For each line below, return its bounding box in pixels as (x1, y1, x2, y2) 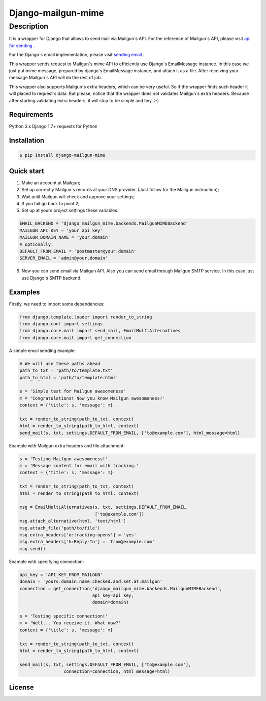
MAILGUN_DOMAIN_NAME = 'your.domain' (19, 235, 111, 240)
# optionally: (19, 241, 54, 247)
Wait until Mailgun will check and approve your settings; (21, 193, 135, 200)
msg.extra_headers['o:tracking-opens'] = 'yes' (19, 532, 136, 537)
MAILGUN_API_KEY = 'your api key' (19, 227, 103, 233)
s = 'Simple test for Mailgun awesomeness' (19, 389, 127, 394)
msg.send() (19, 546, 46, 551)
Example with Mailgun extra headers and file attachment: (9, 442, 125, 448)
